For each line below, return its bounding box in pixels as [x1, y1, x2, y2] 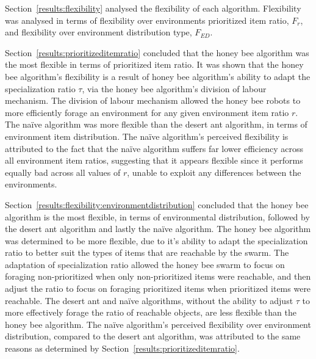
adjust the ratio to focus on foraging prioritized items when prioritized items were [5, 282, 311, 295]
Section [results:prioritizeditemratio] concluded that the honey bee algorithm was [5, 46, 309, 59]
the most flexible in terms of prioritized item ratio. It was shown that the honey [5, 58, 304, 71]
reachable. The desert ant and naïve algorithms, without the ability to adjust [5, 294, 293, 306]
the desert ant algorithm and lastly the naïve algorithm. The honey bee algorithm [5, 222, 311, 235]
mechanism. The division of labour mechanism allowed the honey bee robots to [5, 94, 301, 107]
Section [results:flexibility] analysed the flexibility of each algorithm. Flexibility [5, 2, 301, 14]
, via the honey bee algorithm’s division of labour [82, 82, 267, 95]
